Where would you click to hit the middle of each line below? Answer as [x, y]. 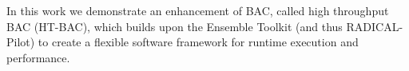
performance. [38, 57]
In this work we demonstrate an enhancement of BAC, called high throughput [198, 10]
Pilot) [21, 42]
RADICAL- [375, 26]
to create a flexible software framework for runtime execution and [198, 42]
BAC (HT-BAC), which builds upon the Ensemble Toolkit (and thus [175, 26]
